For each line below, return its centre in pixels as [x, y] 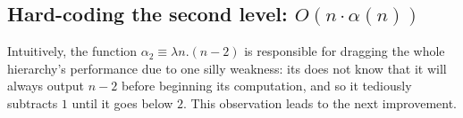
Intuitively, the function [72, 51]
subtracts [33, 102]
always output [46, 86]
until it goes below [122, 102]
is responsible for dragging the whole [345, 51]
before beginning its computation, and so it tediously [266, 86]
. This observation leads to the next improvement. [320, 102]
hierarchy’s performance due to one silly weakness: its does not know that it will [227, 68]
